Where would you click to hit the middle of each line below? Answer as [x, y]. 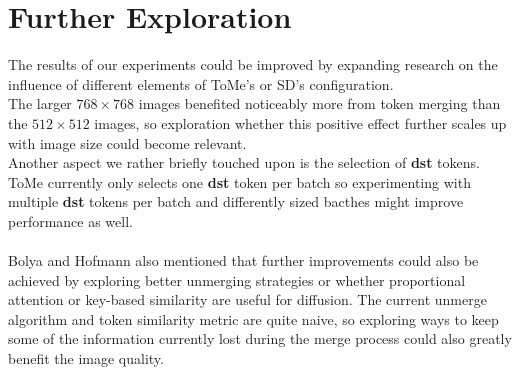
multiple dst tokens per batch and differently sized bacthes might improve [236, 201]
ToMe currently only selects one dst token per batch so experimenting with [239, 181]
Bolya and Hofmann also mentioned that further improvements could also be [243, 260]
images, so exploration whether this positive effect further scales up [300, 122]
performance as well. [70, 220]
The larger [40, 103]
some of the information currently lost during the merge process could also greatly [260, 338]
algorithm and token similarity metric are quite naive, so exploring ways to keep [253, 318]
